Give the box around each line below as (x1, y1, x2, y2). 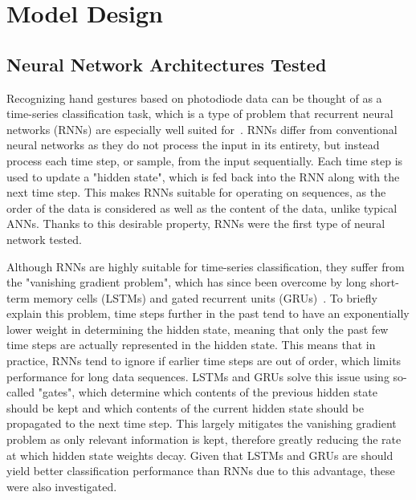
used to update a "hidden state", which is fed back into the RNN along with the (6, 168, 400, 185)
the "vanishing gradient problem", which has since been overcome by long (6, 274, 367, 291)
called (6, 384, 35, 400)
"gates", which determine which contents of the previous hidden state (38, 384, 377, 400)
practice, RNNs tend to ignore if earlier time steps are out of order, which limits (6, 352, 402, 369)
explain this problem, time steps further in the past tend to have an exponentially (6, 305, 410, 322)
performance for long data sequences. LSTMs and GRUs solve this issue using (6, 368, 389, 384)
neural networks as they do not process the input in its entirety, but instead (6, 136, 380, 153)
